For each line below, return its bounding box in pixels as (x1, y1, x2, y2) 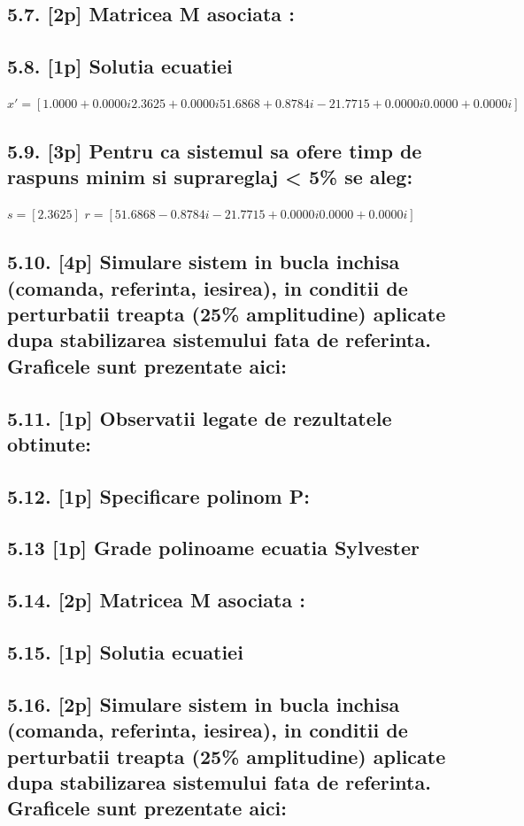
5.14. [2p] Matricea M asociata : (7, 586, 305, 614)
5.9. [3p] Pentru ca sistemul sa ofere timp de (7, 136, 422, 164)
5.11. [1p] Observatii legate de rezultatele (7, 404, 392, 431)
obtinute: (7, 429, 91, 457)
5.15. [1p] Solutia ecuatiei (7, 638, 243, 666)
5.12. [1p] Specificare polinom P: (7, 482, 310, 509)
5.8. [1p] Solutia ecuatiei (7, 52, 233, 80)
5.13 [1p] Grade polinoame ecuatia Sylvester (7, 534, 420, 561)
